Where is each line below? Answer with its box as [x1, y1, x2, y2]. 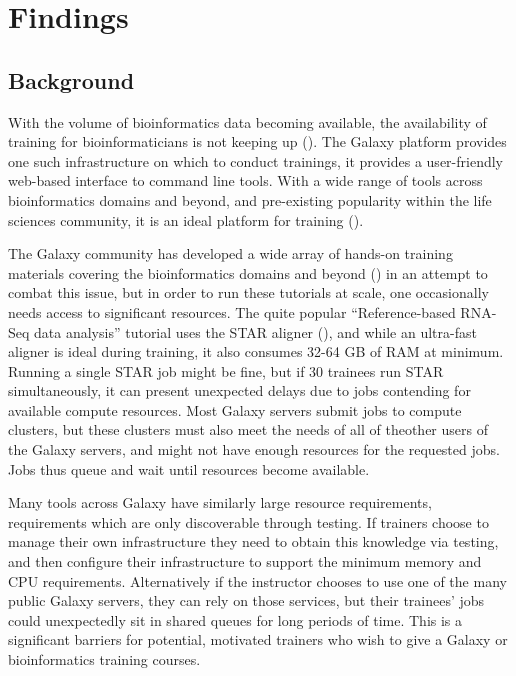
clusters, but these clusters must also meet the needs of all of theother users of [8, 419, 488, 440]
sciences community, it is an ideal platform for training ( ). [8, 209, 364, 230]
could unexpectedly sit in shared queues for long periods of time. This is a [8, 609, 463, 630]
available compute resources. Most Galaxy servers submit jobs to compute [8, 399, 462, 420]
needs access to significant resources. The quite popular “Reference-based [8, 301, 456, 322]
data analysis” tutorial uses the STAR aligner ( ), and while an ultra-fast [34, 321, 477, 342]
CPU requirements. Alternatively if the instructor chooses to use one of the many [8, 570, 507, 591]
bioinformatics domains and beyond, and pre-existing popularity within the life [8, 189, 492, 210]
